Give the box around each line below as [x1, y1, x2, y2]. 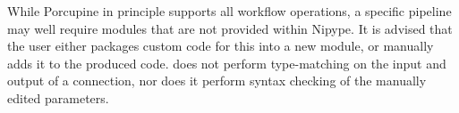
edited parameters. [7, 88, 109, 107]
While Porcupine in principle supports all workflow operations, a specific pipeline [7, 2, 452, 20]
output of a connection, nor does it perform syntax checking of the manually [7, 71, 427, 90]
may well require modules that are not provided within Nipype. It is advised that [7, 19, 453, 37]
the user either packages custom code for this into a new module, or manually [7, 36, 434, 55]
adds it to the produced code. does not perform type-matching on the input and [7, 53, 446, 72]
